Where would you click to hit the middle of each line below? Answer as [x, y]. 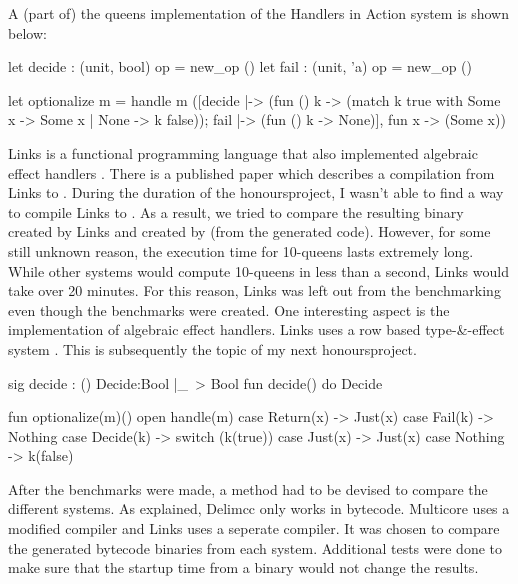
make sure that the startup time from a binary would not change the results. [243, 567]
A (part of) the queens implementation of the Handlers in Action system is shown [259, 13]
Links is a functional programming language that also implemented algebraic [243, 152]
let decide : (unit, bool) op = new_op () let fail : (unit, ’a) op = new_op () [240, 66]
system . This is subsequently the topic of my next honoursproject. [212, 348]
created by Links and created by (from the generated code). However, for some [249, 231]
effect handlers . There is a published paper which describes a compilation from [251, 172]
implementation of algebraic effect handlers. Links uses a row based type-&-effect [256, 329]
